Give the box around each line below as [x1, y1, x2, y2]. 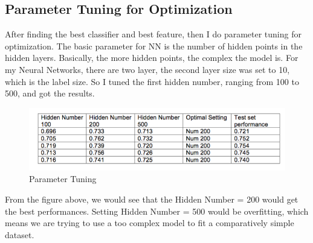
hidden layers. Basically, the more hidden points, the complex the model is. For [5, 51, 298, 64]
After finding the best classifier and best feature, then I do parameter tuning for [5, 28, 302, 40]
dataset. [5, 228, 34, 241]
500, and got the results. [5, 87, 95, 99]
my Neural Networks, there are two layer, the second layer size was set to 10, [5, 63, 290, 75]
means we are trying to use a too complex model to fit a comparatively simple [5, 216, 294, 229]
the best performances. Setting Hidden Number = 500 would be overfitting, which [5, 204, 309, 217]
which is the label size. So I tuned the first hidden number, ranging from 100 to [5, 75, 299, 87]
